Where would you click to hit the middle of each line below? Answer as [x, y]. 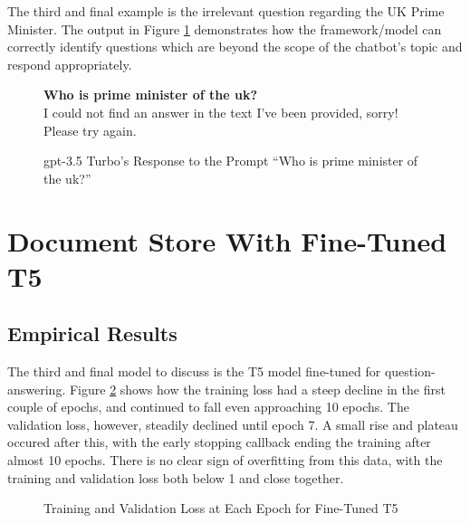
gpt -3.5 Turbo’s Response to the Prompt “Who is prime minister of [231, 161]
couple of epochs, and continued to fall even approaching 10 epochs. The [208, 407]
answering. [37, 389]
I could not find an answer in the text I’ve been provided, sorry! [221, 112]
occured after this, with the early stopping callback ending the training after [219, 442]
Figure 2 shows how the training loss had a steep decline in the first [257, 389]
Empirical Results [92, 333]
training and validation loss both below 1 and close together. [176, 477]
